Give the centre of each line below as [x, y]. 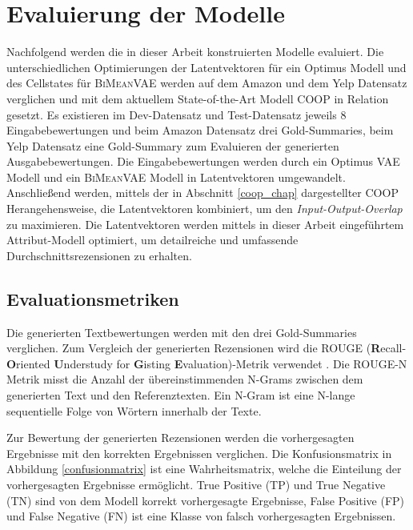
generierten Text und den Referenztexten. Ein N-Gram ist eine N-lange [181, 395]
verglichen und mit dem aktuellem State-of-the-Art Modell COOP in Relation [198, 98]
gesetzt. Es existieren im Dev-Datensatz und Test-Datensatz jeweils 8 [176, 114]
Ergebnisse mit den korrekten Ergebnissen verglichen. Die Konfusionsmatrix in [199, 453]
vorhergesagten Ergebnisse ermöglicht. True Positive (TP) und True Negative [196, 484]
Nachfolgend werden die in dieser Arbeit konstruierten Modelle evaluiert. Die [195, 52]
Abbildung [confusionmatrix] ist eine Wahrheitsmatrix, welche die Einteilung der [204, 469]
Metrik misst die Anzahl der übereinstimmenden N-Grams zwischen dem [185, 379]
